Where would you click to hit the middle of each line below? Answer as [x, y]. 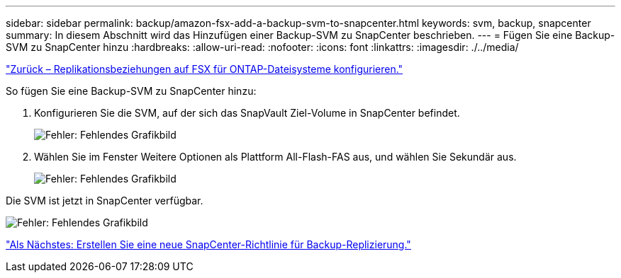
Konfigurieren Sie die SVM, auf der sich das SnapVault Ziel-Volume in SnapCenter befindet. [247, 113]
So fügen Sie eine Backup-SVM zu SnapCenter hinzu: [131, 91]
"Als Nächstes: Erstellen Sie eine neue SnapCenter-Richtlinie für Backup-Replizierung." [208, 244]
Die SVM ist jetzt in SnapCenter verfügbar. [105, 201]
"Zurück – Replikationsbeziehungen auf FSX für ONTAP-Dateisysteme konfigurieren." [205, 69]
